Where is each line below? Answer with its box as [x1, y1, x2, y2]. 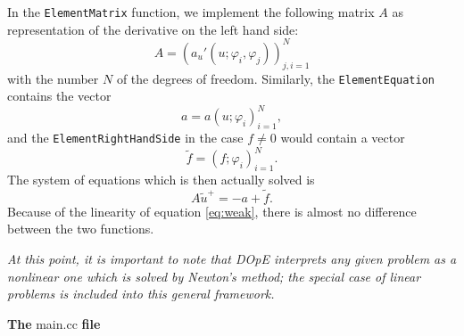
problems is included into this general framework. [7, 284, 275, 303]
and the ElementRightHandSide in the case [7, 128, 244, 147]
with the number [7, 69, 99, 87]
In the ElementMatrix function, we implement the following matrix [7, 3, 375, 20]
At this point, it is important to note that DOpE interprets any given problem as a [7, 250, 457, 268]
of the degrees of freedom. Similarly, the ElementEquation [116, 69, 435, 87]
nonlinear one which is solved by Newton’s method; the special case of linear [7, 266, 421, 285]
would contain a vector [280, 128, 405, 147]
